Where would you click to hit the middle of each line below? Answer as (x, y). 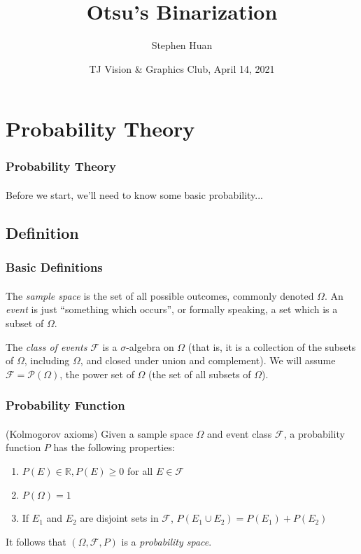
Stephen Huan (182, 45)
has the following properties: (114, 447)
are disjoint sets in (119, 518)
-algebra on (150, 346)
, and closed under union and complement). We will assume (208, 360)
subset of (25, 323)
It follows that (36, 541)
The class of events (47, 346)
